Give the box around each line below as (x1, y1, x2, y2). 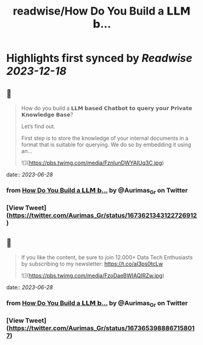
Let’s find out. (21, 123, 56, 130)
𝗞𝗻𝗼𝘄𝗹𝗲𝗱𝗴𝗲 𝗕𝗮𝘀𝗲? (21, 111, 74, 118)
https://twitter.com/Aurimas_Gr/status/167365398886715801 (8, 324, 195, 332)
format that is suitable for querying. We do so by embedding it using (21, 141, 191, 148)
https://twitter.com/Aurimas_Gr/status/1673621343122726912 (8, 211, 198, 220)
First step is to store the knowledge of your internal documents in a (21, 135, 189, 142)
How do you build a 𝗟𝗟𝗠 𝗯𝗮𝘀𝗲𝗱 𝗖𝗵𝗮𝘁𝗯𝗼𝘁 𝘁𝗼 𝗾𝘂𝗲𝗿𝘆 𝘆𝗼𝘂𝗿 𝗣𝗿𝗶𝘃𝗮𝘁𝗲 (21, 104, 193, 112)
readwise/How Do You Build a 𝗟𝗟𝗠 (13, 4, 191, 18)
